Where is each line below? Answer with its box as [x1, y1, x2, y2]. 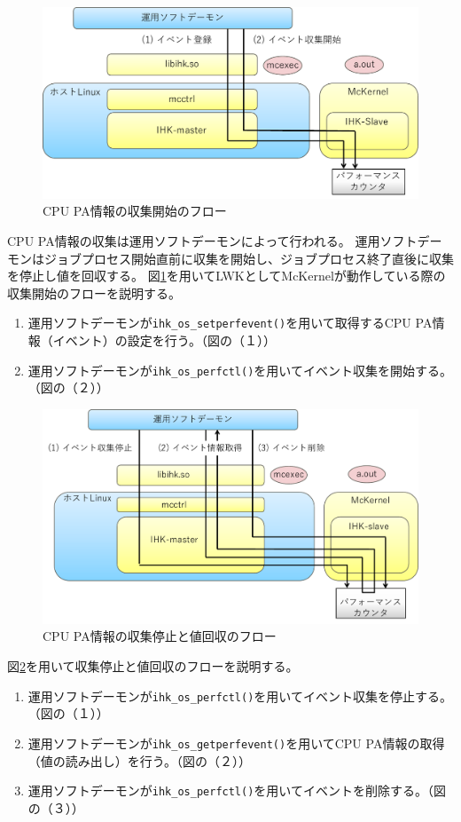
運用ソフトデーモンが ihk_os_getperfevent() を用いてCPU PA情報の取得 [27, 733, 445, 752]
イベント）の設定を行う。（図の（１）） [52, 330, 276, 349]
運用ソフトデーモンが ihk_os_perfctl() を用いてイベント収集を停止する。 [27, 686, 452, 705]
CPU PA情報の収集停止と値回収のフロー [43, 627, 277, 645]
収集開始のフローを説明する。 [7, 283, 181, 302]
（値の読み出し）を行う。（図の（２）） [27, 751, 251, 770]
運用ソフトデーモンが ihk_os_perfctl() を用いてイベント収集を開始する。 [27, 360, 452, 379]
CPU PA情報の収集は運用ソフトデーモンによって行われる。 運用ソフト [7, 231, 418, 249]
